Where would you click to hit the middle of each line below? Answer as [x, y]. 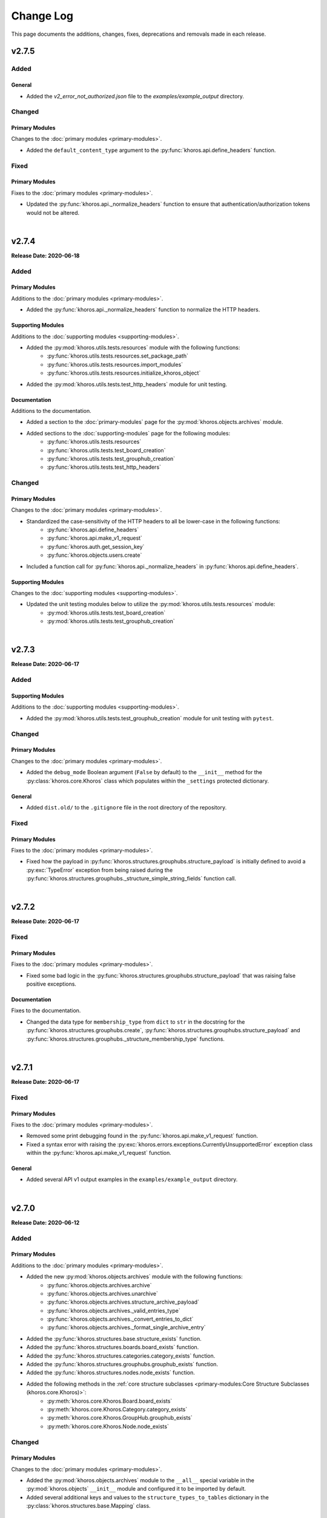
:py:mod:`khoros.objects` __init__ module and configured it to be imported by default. [136, 1489]
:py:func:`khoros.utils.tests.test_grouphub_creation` [111, 458]
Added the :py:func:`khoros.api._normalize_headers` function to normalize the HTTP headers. [143, 310]
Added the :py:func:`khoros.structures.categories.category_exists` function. [121, 1356]
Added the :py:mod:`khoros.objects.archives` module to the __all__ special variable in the [140, 1480]
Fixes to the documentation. [46, 1010]
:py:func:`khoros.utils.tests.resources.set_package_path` [118, 356]
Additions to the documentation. [51, 410]
